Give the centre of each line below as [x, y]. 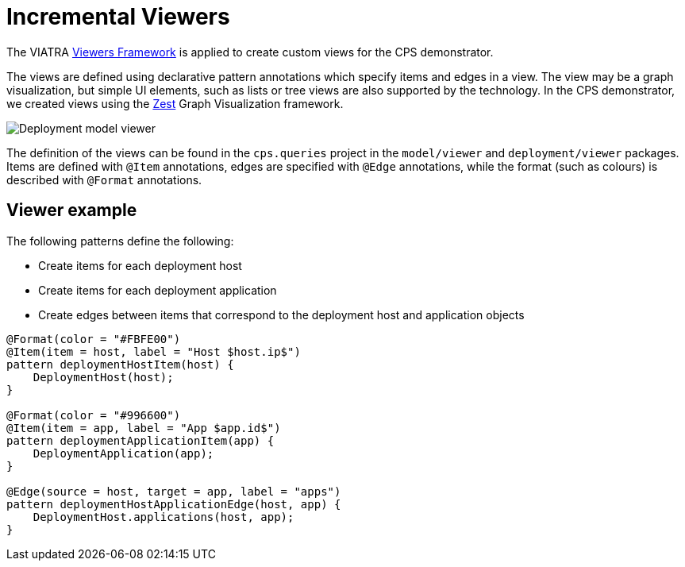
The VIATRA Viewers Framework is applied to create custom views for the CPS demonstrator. [250, 52]
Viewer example [72, 210]
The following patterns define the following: [120, 241]
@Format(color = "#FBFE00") [94, 339]
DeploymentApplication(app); [123, 453]
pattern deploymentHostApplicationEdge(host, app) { [174, 504]
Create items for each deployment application [158, 290]
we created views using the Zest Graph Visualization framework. [175, 103]
